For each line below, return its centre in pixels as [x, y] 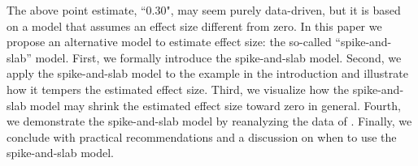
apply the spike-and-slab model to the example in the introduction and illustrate [207, 73]
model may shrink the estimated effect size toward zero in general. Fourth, [215, 105]
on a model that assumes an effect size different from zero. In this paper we [194, 26]
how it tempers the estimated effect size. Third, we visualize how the [178, 89]
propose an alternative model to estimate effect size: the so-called [169, 42]
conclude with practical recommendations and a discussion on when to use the [202, 136]
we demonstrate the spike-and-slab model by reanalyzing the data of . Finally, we [209, 121]
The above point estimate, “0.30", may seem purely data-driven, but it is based [204, 10]
